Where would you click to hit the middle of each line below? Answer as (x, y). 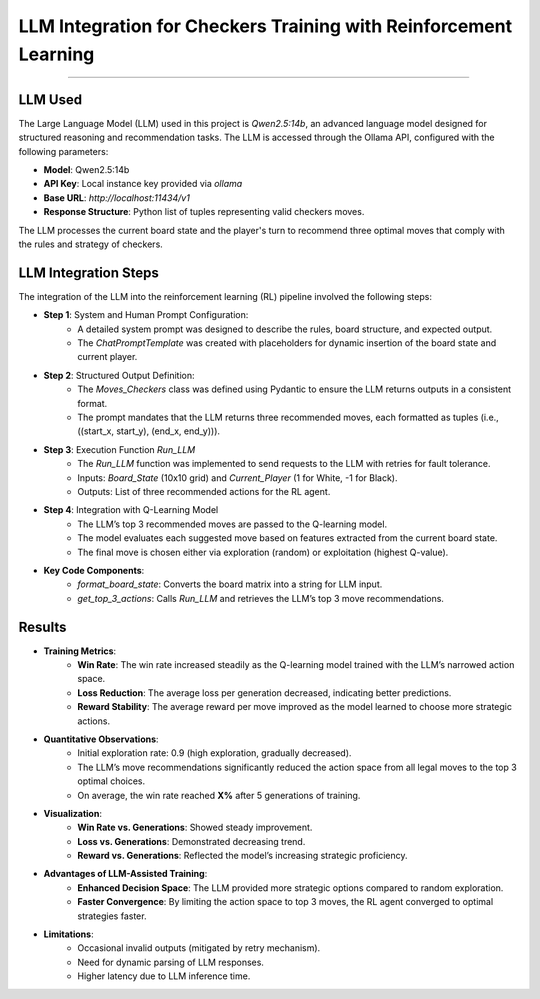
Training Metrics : (80, 651)
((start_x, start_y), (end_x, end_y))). (148, 431)
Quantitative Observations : (101, 739)
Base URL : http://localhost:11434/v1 (116, 197)
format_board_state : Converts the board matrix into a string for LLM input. (230, 584)
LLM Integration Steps (89, 272)
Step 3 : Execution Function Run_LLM (119, 449)
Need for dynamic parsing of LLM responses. (171, 962)
